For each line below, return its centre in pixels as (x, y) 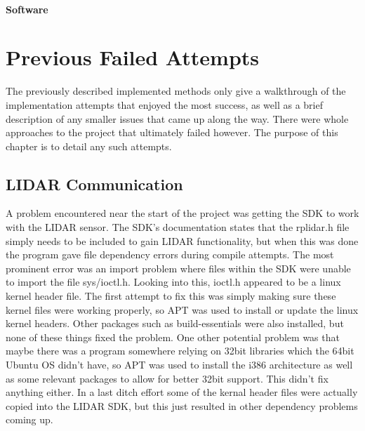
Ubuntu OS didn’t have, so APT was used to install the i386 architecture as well (179, 365)
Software (27, 9)
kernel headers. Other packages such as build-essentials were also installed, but (175, 323)
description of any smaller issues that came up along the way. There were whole (177, 118)
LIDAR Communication (94, 184)
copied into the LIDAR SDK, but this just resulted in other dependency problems (182, 405)
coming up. (29, 419)
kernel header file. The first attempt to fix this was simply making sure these (171, 296)
